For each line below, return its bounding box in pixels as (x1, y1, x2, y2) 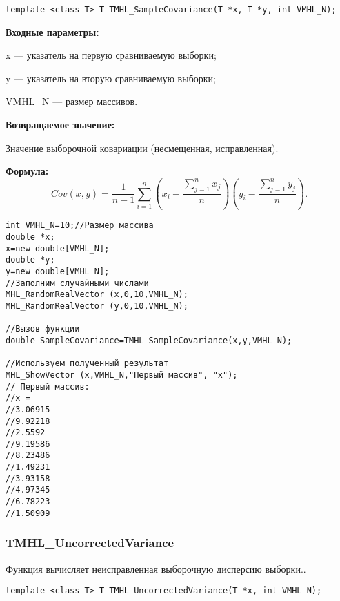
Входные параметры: (6, 24, 99, 39)
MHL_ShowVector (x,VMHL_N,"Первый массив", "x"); (6, 370, 238, 380)
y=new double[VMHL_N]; (6, 266, 110, 276)
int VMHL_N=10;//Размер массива (6, 220, 154, 231)
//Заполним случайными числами (6, 278, 149, 288)
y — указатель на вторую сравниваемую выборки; (6, 70, 216, 85)
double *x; (6, 232, 55, 242)
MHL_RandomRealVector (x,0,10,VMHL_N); (6, 289, 188, 300)
